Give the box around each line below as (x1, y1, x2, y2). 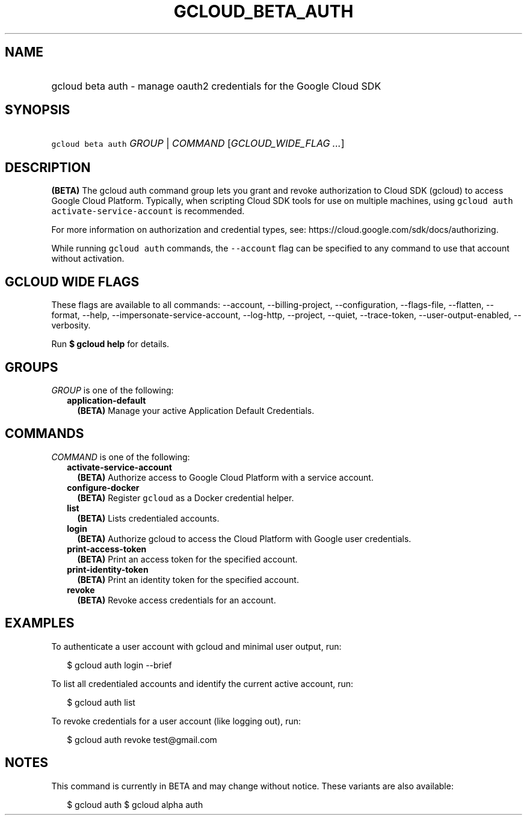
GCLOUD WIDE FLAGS (5, 274, 140, 289)
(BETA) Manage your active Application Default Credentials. (77, 405, 315, 416)
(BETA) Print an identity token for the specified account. (77, 574, 299, 585)
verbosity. (51, 320, 91, 331)
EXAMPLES (5, 615, 75, 631)
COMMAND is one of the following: (51, 451, 190, 462)
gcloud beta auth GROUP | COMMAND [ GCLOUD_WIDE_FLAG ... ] (51, 137, 345, 150)
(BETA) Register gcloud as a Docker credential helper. (77, 492, 294, 503)
